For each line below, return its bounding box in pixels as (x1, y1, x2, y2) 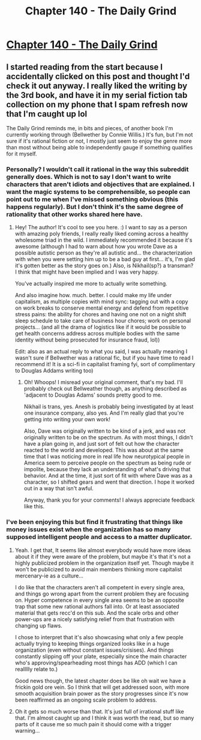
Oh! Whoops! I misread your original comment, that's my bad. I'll (23, 379, 183, 386)
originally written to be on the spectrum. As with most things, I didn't (23, 434, 193, 441)
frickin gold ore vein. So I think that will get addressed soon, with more (14, 683, 190, 691)
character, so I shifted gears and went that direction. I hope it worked (23, 478, 195, 486)
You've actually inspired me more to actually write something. (14, 280, 168, 287)
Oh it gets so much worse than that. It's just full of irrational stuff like (14, 708, 184, 715)
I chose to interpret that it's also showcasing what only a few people (14, 633, 184, 640)
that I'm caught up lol (6, 109, 88, 119)
